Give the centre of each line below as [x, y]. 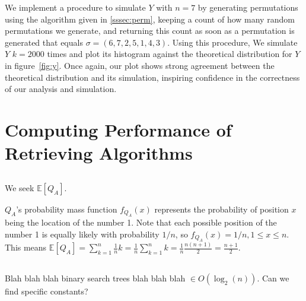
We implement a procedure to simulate [75, 7]
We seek [20, 187]
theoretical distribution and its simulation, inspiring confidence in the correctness [152, 77]
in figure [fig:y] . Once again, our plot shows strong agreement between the [140, 65]
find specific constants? [47, 291]
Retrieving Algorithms [99, 153]
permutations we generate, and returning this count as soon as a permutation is [150, 31]
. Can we [273, 278]
